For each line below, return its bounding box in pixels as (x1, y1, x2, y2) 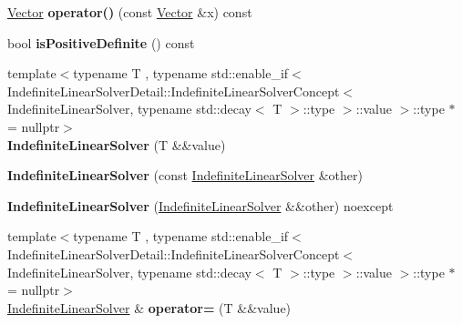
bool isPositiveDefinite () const (7, 33, 195, 52)
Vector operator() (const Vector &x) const (7, 3, 252, 21)
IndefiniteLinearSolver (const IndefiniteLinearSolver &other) (7, 166, 363, 185)
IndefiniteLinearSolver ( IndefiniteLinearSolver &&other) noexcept (7, 196, 394, 215)
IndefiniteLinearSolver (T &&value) (7, 135, 226, 154)
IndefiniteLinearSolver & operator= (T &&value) (7, 298, 292, 317)
